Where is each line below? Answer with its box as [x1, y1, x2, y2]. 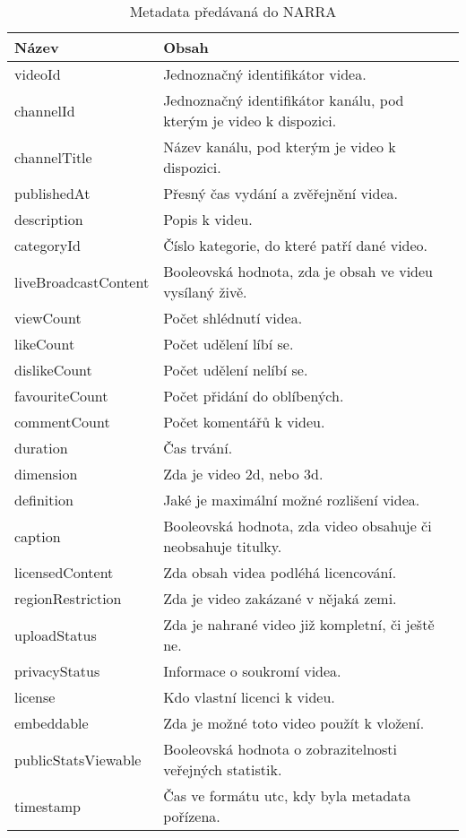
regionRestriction [14, 588, 122, 609]
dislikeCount [14, 359, 92, 380]
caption [14, 525, 61, 547]
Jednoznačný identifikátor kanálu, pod [163, 90, 404, 110]
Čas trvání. [163, 437, 233, 458]
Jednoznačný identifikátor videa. [163, 64, 367, 84]
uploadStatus [14, 624, 97, 645]
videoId [14, 64, 61, 84]
